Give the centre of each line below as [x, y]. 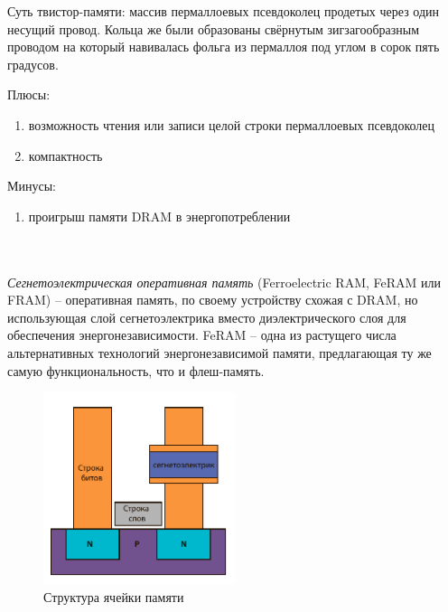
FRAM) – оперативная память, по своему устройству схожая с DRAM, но [213, 300]
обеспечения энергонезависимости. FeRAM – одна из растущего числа [202, 335]
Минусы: [32, 186]
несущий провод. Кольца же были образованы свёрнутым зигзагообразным [214, 28]
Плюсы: [29, 94]
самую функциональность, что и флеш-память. [136, 370]
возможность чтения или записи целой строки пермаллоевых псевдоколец [232, 124]
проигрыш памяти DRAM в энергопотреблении [159, 216]
